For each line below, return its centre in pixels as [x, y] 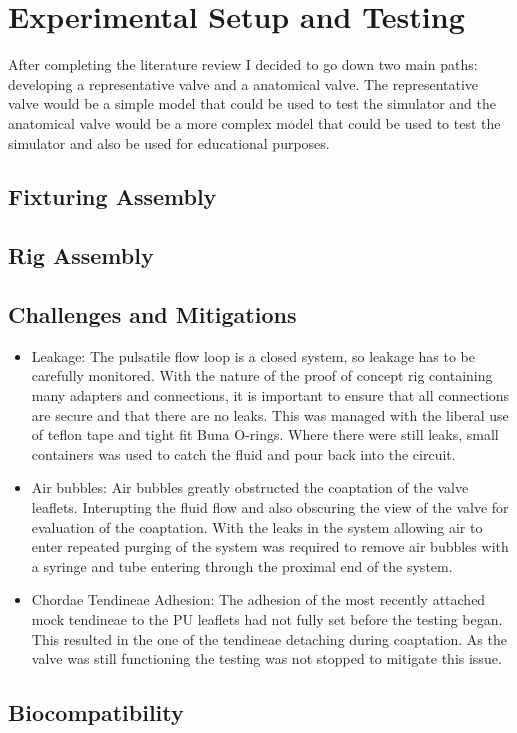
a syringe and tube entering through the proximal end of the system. [242, 565]
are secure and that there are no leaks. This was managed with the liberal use [270, 414]
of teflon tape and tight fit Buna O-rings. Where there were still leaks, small [265, 434]
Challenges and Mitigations [152, 314]
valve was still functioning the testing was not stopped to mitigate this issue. [266, 658]
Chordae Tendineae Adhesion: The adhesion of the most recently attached [258, 599]
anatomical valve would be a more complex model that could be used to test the [254, 122]
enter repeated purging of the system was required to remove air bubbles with [270, 546]
